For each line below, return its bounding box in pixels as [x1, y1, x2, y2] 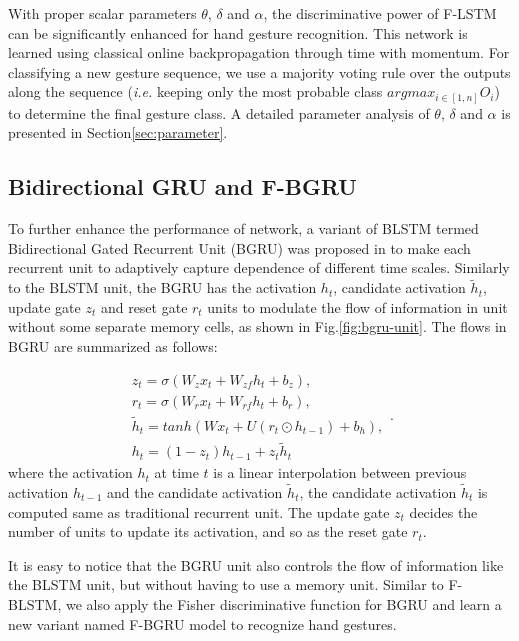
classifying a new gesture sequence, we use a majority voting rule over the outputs [8, 61, 511, 82]
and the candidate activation [106, 482, 283, 503]
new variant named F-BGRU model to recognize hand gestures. [8, 613, 397, 634]
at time [154, 462, 199, 483]
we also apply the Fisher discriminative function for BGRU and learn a [65, 594, 502, 614]
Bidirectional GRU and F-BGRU [8, 171, 357, 202]
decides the [409, 501, 478, 522]
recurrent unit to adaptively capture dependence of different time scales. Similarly [8, 257, 510, 278]
